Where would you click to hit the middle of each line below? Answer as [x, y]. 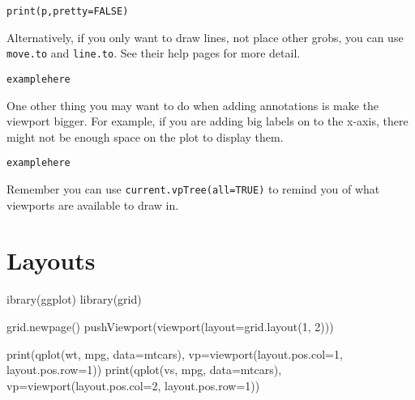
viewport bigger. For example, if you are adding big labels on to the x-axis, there [207, 121]
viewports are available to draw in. [93, 204]
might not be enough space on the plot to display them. [145, 136]
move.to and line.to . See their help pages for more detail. [154, 53]
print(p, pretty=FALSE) [68, 11]
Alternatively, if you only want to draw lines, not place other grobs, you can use [205, 37]
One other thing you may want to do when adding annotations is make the [193, 105]
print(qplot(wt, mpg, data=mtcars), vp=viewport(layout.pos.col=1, [175, 353]
